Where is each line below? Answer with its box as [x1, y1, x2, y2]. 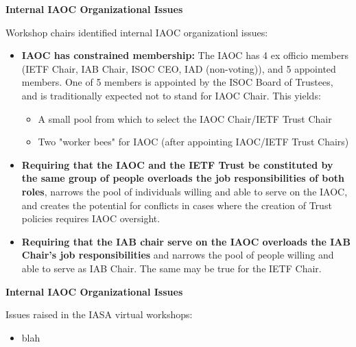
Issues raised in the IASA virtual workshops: [5, 307, 193, 322]
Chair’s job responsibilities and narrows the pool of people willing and [21, 248, 334, 262]
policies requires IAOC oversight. [21, 211, 161, 226]
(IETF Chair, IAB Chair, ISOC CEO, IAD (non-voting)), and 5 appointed [21, 61, 336, 75]
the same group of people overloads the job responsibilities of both [21, 171, 344, 185]
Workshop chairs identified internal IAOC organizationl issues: [5, 25, 268, 39]
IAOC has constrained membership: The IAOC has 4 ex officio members [21, 48, 349, 62]
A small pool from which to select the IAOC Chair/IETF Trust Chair [38, 111, 332, 125]
